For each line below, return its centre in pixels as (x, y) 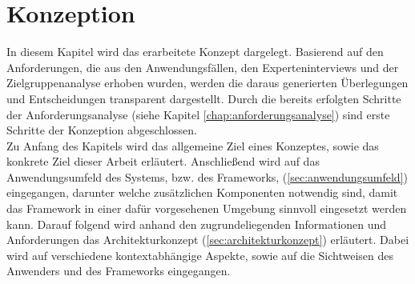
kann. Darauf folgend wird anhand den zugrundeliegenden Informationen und (197, 224)
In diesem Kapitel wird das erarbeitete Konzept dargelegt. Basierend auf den (195, 52)
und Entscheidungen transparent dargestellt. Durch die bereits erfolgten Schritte (204, 98)
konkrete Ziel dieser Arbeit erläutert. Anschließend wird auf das (163, 161)
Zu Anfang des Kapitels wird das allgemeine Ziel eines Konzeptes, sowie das (193, 145)
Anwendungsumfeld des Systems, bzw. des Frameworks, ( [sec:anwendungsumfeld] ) (207, 176)
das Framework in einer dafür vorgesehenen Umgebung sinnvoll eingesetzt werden (207, 208)
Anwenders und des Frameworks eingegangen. (119, 271)
